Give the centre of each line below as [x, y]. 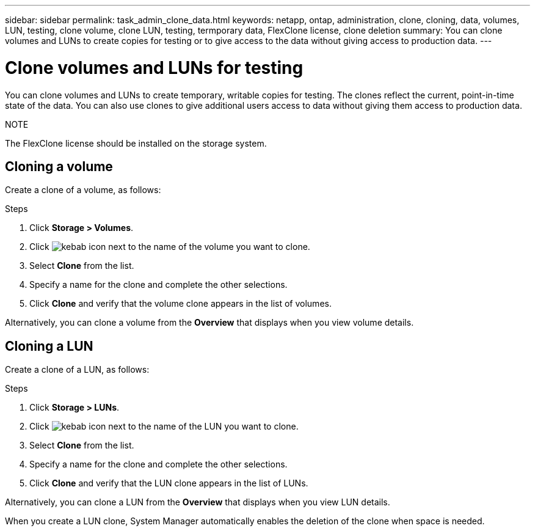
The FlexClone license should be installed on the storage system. [136, 143]
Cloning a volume [59, 166]
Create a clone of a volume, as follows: [83, 190]
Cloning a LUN [49, 346]
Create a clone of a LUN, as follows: [77, 370]
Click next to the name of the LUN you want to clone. [164, 427]
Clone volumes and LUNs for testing [154, 68]
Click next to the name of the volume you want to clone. [170, 247]
